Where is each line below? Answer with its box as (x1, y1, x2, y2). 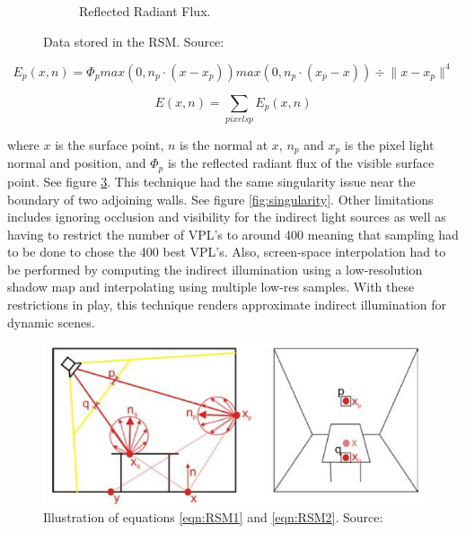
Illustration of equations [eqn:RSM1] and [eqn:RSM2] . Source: (43, 508, 383, 526)
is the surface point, (55, 135, 164, 154)
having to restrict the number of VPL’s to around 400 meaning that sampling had (7, 224, 459, 243)
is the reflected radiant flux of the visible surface (167, 153, 435, 172)
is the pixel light (344, 135, 435, 154)
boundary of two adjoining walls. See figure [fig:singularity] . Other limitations (7, 189, 434, 208)
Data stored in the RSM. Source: (43, 31, 224, 50)
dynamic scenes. (7, 312, 95, 331)
